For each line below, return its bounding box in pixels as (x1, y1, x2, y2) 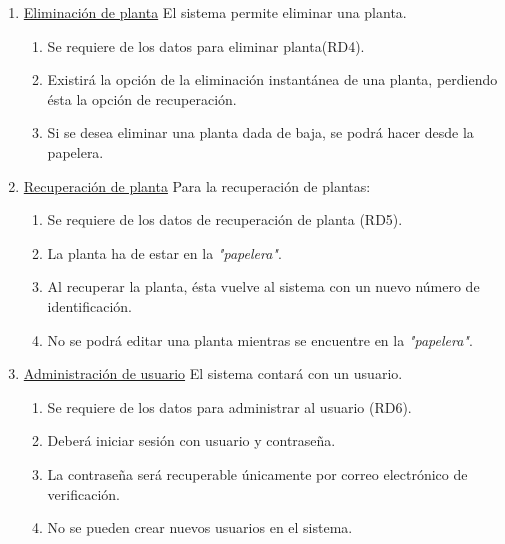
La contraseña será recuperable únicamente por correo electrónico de (47, 463, 468, 484)
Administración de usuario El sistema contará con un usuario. (23, 363, 403, 384)
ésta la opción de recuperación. (47, 88, 237, 109)
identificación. (47, 295, 132, 316)
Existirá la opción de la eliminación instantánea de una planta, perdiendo (47, 69, 498, 90)
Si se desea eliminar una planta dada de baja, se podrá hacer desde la (47, 122, 474, 143)
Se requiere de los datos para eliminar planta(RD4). (47, 35, 365, 56)
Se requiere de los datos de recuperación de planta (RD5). (47, 209, 403, 230)
